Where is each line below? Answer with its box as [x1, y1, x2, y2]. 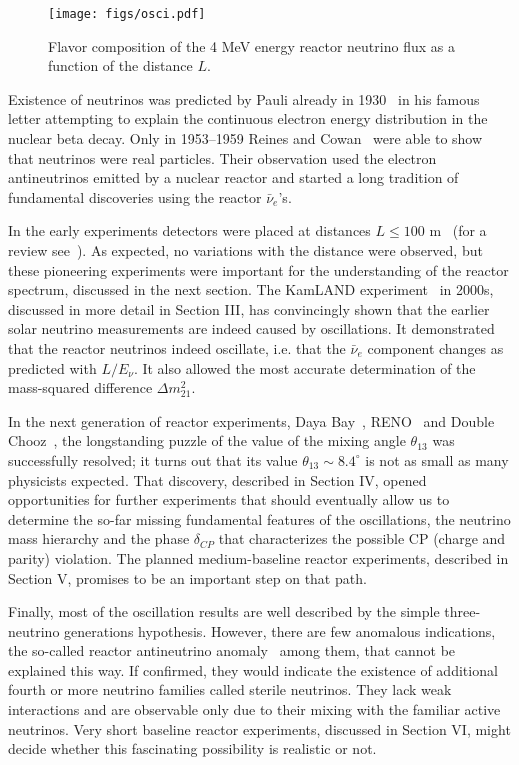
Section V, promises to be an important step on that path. [8, 567, 367, 588]
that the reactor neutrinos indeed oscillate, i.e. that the [8, 337, 346, 358]
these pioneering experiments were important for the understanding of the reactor [8, 259, 509, 280]
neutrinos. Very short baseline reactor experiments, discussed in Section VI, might [8, 718, 511, 739]
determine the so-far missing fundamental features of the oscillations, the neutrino [8, 508, 511, 529]
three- [444, 601, 481, 622]
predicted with [8, 357, 97, 378]
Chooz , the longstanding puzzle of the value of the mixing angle [8, 430, 406, 451]
